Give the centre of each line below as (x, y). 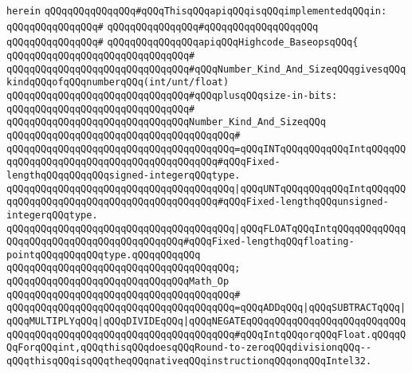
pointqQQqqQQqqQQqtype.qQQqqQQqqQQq (104, 255)
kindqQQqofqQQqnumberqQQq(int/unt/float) (118, 82)
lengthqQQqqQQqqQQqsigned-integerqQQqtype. (124, 175)
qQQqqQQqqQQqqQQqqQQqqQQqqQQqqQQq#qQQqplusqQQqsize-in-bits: (172, 95)
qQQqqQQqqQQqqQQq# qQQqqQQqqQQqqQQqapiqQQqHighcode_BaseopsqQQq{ (182, 43)
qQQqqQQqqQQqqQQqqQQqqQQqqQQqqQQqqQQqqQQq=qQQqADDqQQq (155, 308)
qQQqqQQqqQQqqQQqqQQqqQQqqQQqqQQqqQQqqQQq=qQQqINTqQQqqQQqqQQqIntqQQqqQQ (206, 149)
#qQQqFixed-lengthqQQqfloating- (269, 242)
